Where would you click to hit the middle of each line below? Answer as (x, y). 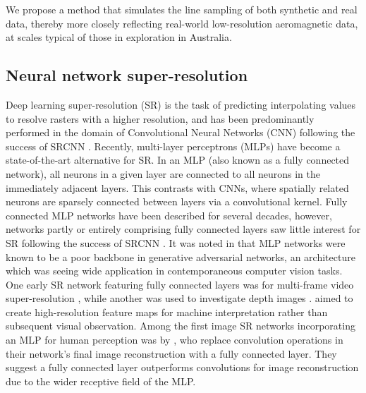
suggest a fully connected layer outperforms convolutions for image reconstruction (182, 367)
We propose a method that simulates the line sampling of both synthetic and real (182, 9)
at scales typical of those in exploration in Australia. (119, 37)
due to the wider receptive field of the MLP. (101, 381)
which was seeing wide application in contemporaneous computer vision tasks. (174, 271)
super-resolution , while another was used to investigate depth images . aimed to (179, 298)
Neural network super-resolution (127, 75)
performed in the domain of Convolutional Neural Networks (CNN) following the (181, 132)
